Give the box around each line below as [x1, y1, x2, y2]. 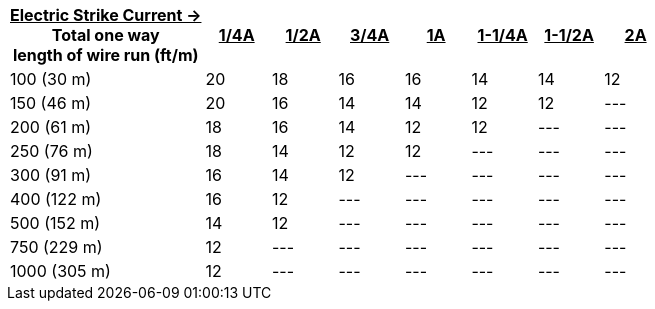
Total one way [51, 25, 160, 45]
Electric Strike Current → [10, 5, 202, 25]
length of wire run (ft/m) [12, 45, 199, 65]
